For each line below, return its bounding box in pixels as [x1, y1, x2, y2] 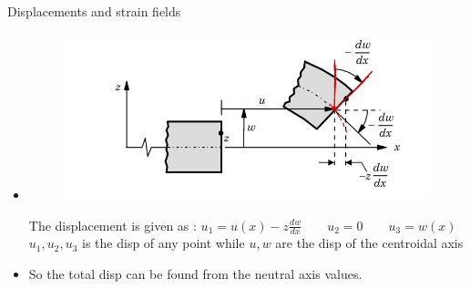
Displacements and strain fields [7, 2, 181, 20]
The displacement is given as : [28, 215, 197, 234]
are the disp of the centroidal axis [275, 233, 464, 253]
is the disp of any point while [82, 233, 245, 253]
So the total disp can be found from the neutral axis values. [28, 263, 363, 283]
